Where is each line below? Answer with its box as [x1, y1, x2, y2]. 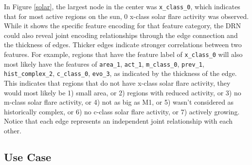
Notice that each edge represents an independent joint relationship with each [4, 116, 233, 126]
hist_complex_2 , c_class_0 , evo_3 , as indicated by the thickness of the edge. [4, 68, 237, 78]
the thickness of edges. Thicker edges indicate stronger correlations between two [4, 39, 242, 50]
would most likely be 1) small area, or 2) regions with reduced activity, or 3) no [4, 87, 241, 97]
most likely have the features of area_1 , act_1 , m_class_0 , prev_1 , [4, 58, 204, 69]
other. [4, 125, 21, 135]
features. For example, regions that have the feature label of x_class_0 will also [4, 49, 243, 59]
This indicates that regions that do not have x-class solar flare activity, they [4, 78, 231, 88]
